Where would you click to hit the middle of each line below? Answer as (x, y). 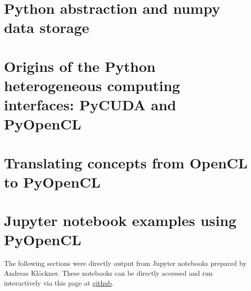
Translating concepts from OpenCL (126, 162)
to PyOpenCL (52, 181)
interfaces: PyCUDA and (90, 105)
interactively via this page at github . (59, 282)
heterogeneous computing (92, 85)
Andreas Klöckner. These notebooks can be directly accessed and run (108, 273)
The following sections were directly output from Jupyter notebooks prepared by (125, 263)
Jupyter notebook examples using (120, 220)
